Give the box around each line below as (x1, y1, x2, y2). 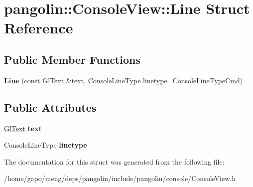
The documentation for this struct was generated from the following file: (4, 156, 225, 167)
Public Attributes (4, 99, 97, 115)
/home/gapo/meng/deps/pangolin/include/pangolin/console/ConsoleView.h (4, 173, 236, 184)
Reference (4, 17, 73, 38)
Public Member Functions (4, 51, 140, 67)
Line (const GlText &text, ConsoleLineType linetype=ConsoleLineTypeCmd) (4, 75, 243, 85)
